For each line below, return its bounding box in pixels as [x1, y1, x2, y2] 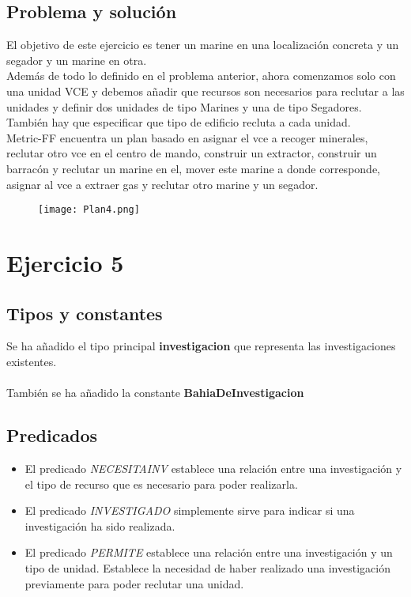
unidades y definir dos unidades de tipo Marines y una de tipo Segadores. [6, 98, 362, 115]
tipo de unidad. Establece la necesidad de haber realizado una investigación [25, 559, 390, 576]
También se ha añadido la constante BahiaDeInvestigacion [6, 384, 304, 401]
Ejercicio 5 [6, 246, 124, 278]
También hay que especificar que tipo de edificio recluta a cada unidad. [6, 114, 351, 130]
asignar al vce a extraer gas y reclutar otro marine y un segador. [6, 176, 319, 192]
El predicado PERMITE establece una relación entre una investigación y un [25, 544, 393, 561]
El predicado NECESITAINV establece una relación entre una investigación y [25, 459, 402, 476]
